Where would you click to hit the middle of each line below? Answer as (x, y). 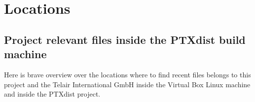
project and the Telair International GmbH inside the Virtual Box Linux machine (127, 84)
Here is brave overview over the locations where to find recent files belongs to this (127, 74)
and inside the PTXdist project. (52, 94)
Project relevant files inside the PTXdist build (125, 39)
